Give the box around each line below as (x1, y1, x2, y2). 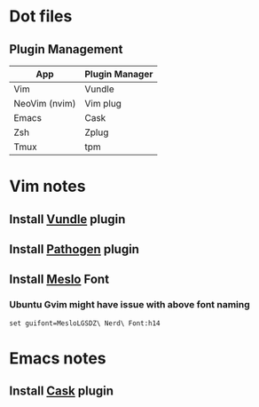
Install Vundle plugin (9, 211, 126, 227)
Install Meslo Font (9, 272, 109, 287)
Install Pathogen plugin (9, 242, 140, 257)
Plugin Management (9, 42, 123, 57)
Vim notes (9, 176, 86, 196)
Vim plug (84, 98, 122, 109)
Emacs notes (9, 348, 106, 368)
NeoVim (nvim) (13, 98, 76, 109)
